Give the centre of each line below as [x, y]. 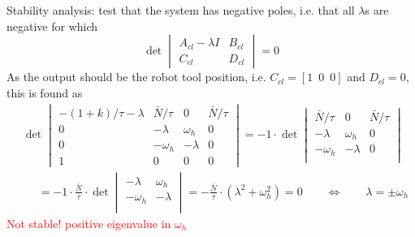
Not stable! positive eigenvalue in [89, 223]
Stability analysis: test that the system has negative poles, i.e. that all [181, 10]
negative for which [52, 26]
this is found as [45, 92]
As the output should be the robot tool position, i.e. [136, 77]
